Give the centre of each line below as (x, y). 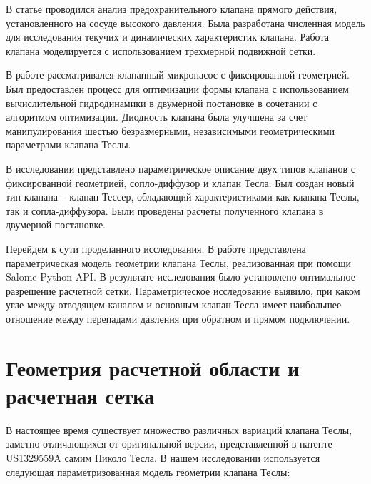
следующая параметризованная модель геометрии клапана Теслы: (148, 472)
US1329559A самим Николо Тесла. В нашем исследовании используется (163, 457)
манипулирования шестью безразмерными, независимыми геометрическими (171, 130)
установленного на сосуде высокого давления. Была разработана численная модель (185, 22)
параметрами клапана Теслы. (68, 145)
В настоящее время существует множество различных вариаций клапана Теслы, (179, 429)
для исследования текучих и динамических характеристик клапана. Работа (167, 37)
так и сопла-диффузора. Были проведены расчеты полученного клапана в (165, 210)
